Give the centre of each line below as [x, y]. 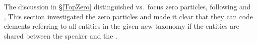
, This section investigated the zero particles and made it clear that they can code [128, 16]
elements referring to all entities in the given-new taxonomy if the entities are [122, 26]
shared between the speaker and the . [61, 35]
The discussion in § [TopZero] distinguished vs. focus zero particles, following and [127, 6]
